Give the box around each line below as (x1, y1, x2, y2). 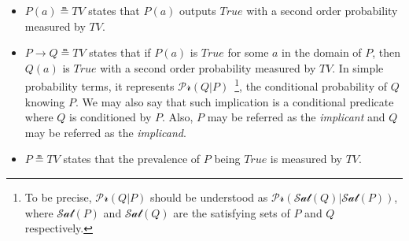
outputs (179, 2, 216, 18)
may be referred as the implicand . (24, 124, 186, 140)
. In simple (332, 59, 384, 76)
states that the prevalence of (63, 150, 201, 167)
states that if (89, 44, 151, 61)
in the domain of (282, 44, 362, 61)
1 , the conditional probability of (234, 76, 387, 95)
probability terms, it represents (24, 78, 175, 95)
